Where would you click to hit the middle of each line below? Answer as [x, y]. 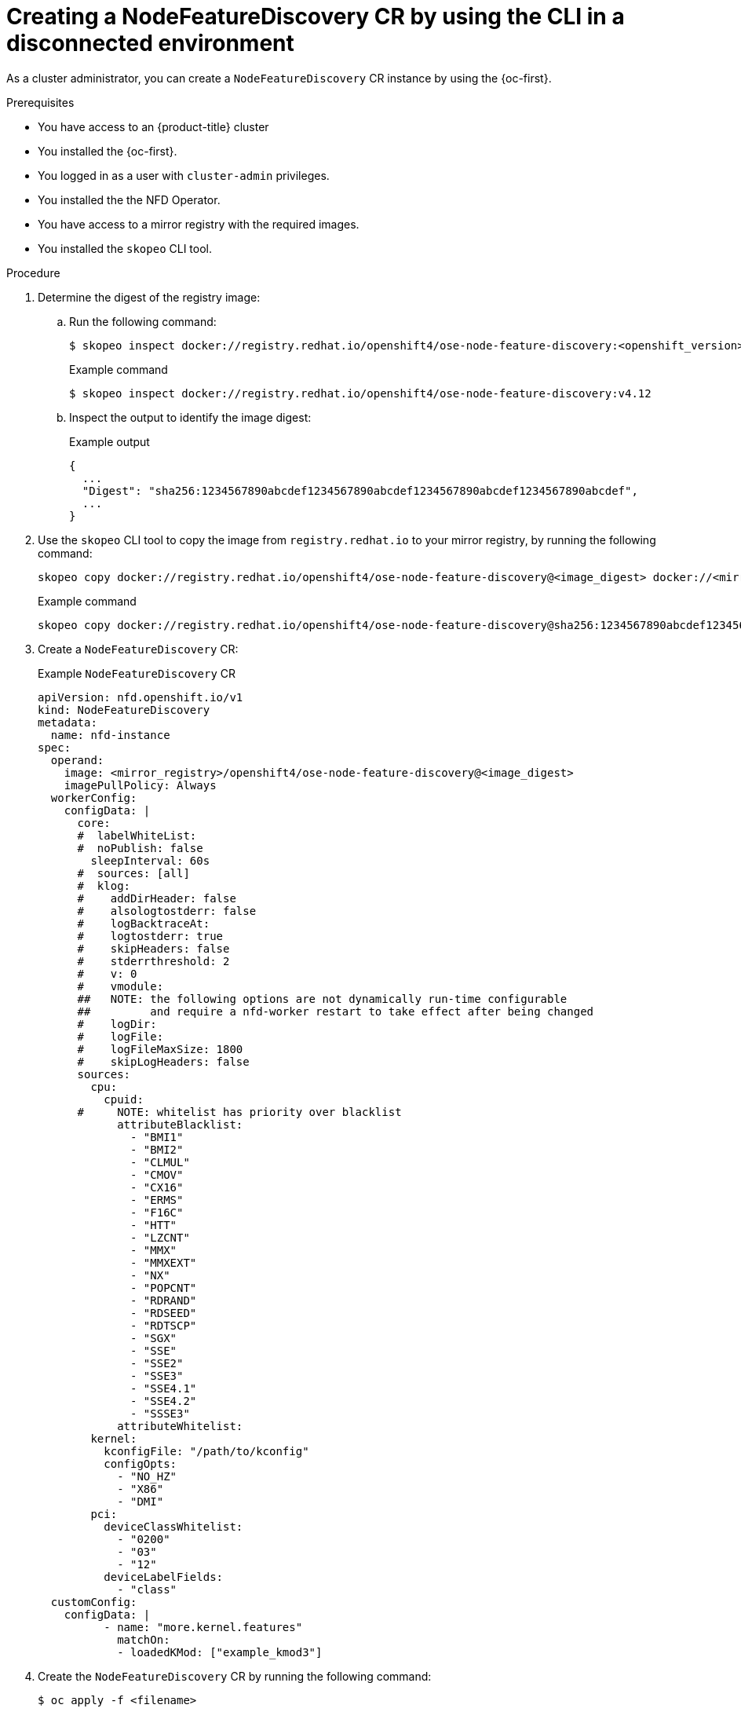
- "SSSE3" [160, 1413]
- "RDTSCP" [164, 1325]
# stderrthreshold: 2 [153, 961]
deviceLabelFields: [164, 1577]
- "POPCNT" [164, 1288]
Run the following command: [143, 321]
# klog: [104, 885]
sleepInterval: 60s [150, 860]
